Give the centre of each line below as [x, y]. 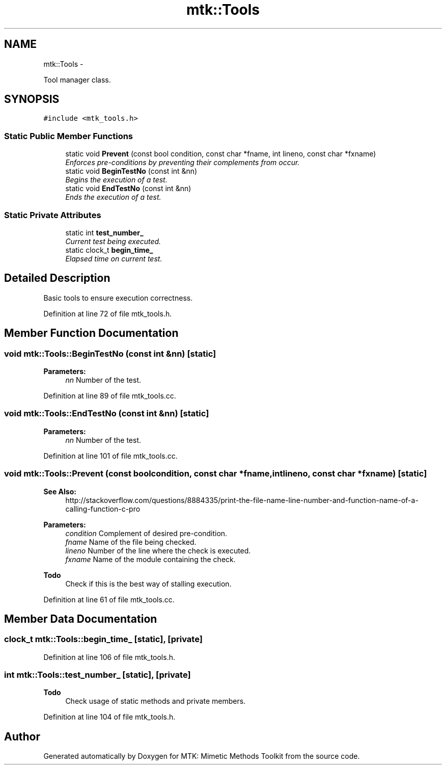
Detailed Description [57, 278]
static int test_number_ [104, 232]
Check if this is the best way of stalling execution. [148, 584]
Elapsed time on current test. [114, 258]
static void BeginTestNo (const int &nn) [131, 171]
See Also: [60, 491]
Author [22, 736]
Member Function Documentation [91, 333]
